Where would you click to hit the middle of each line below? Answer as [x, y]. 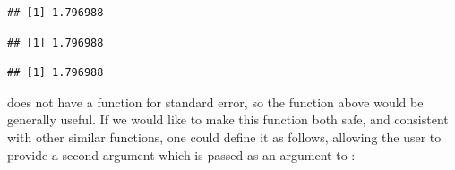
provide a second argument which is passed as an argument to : [181, 154]
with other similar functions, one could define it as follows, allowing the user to [224, 136]
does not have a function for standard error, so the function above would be [215, 102]
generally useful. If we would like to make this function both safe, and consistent [228, 119]
